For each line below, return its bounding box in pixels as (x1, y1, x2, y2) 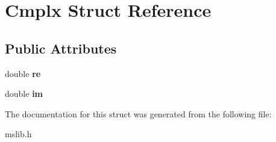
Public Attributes (5, 39, 117, 57)
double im (5, 87, 43, 100)
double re (5, 67, 41, 79)
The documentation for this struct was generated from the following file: (5, 107, 272, 120)
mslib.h (5, 128, 32, 140)
